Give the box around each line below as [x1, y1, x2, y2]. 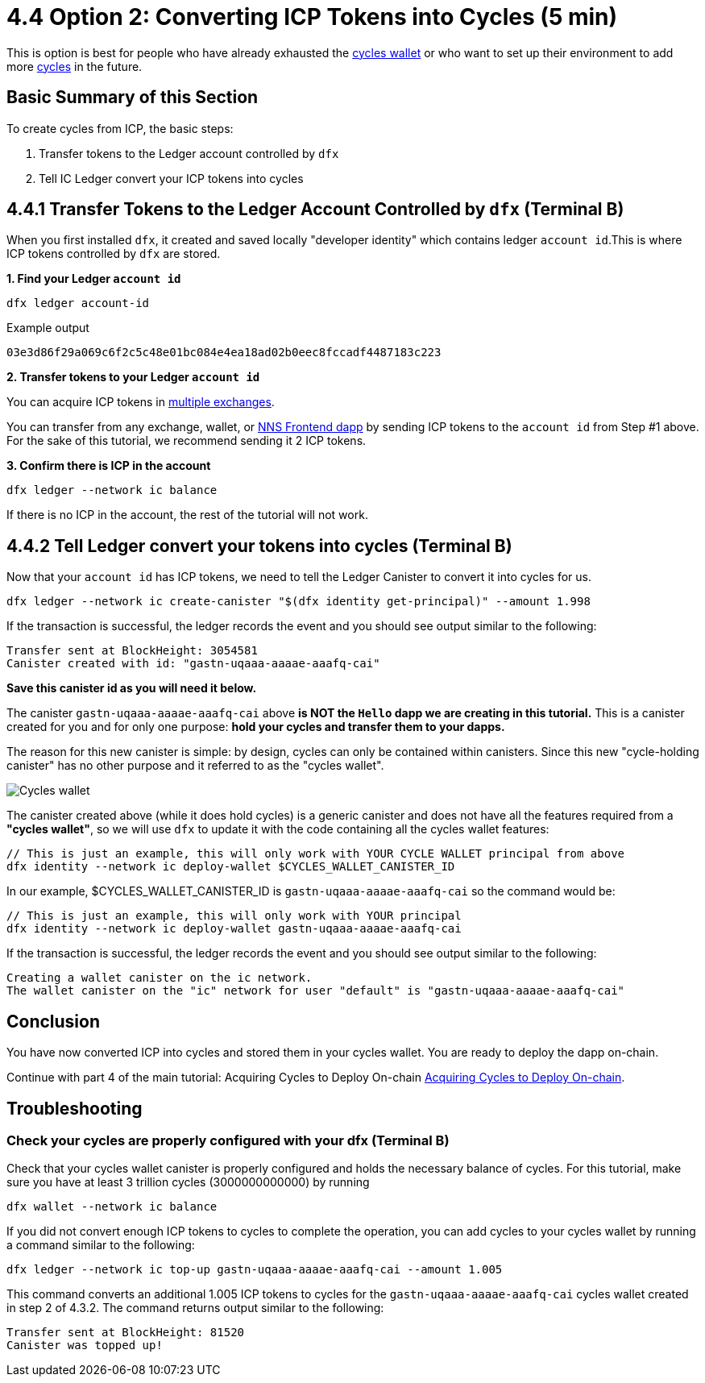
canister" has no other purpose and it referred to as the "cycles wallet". [6, 758, 384, 773]
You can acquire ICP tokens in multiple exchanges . [6, 395, 275, 409]
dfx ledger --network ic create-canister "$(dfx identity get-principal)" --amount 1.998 [6, 595, 591, 608]
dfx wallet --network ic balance [6, 1200, 218, 1214]
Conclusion [6, 1011, 101, 1032]
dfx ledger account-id [6, 297, 150, 310]
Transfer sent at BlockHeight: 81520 [6, 1326, 245, 1339]
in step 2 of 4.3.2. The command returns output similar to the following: [6, 1301, 384, 1315]
